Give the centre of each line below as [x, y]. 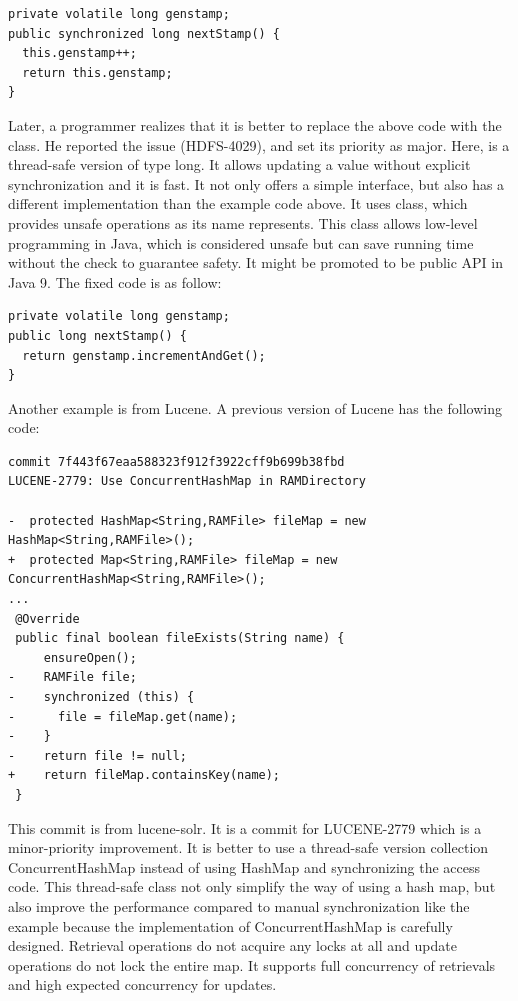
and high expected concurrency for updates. [142, 984]
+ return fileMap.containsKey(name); [144, 775]
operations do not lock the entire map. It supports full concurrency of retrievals [252, 964]
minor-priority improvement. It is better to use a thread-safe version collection [248, 847]
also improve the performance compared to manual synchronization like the [239, 905]
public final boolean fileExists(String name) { [180, 638]
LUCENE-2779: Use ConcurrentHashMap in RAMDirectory [187, 481]
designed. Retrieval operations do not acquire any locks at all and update [232, 945]
